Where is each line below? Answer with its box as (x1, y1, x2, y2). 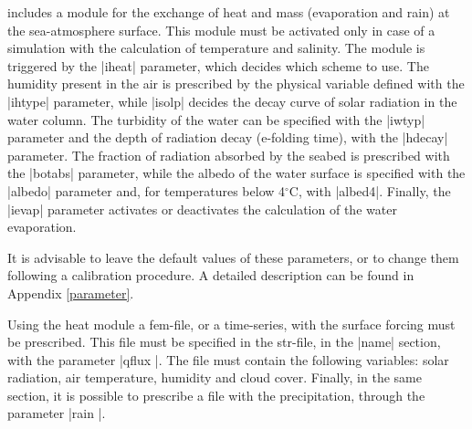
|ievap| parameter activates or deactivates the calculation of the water (7, 199, 397, 218)
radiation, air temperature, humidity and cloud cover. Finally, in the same (7, 368, 422, 387)
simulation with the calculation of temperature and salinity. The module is (7, 38, 425, 58)
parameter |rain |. (7, 403, 106, 423)
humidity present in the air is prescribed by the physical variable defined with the (7, 74, 465, 93)
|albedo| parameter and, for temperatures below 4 (7, 181, 286, 200)
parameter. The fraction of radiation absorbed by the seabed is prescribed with (7, 145, 450, 164)
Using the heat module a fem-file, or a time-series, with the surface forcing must (7, 314, 456, 333)
